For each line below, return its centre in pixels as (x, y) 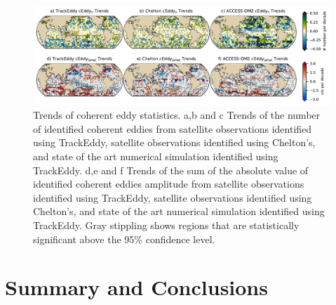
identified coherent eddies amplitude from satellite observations (169, 184)
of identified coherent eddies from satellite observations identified (173, 128)
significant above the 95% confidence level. (124, 239)
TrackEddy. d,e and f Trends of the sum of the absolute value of (171, 170)
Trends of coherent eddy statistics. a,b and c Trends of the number (177, 115)
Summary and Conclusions (136, 287)
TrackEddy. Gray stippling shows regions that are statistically (166, 225)
